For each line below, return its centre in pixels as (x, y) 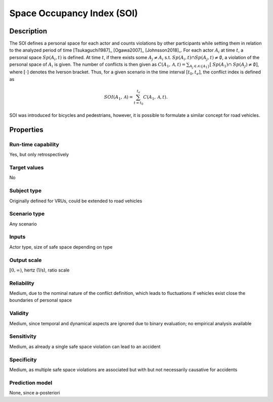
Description (28, 31)
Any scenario (23, 224)
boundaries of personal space (41, 300)
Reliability (22, 283)
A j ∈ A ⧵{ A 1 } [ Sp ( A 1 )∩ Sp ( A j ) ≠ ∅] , (224, 65)
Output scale (26, 260)
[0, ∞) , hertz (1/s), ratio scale (39, 270)
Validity (19, 314)
